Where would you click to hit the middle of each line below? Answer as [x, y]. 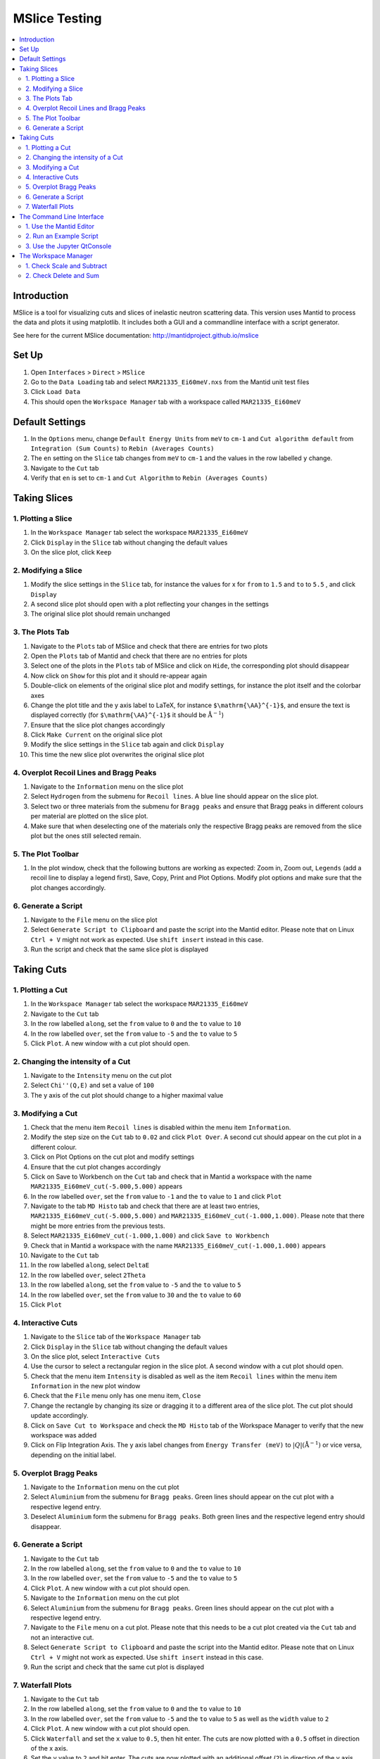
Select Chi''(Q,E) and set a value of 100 [93, 1085]
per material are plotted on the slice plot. [89, 816]
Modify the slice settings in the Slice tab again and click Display [127, 744]
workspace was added [64, 1435]
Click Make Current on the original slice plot [97, 735]
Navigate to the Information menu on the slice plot [107, 786]
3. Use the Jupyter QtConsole [69, 246]
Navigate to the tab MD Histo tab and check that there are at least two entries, [145, 1206]
